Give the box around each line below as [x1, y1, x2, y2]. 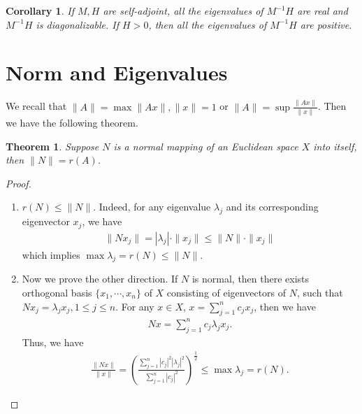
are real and [297, 3, 348, 17]
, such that [296, 285, 343, 299]
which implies [22, 247, 80, 262]
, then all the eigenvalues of [148, 17, 267, 31]
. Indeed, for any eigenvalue [93, 199, 211, 214]
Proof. [6, 176, 31, 190]
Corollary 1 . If [6, 3, 74, 17]
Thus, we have [22, 334, 84, 349]
